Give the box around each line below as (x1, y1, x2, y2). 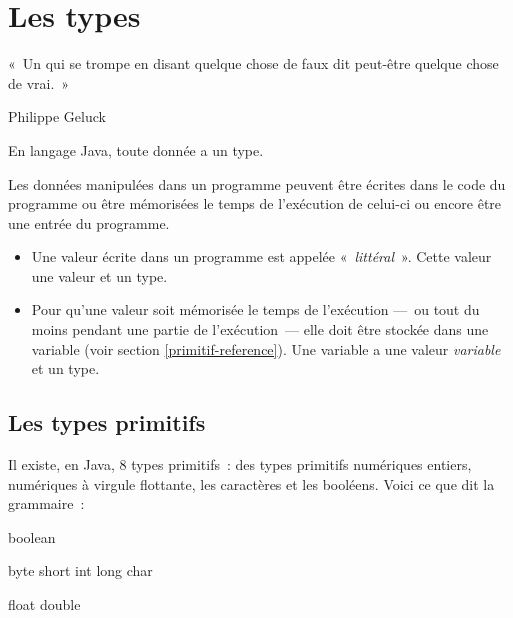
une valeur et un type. (31, 265, 168, 286)
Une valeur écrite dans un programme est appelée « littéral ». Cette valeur (31, 246, 492, 267)
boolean (8, 526, 56, 547)
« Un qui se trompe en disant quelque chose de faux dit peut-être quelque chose (8, 53, 499, 74)
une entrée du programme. (8, 212, 170, 233)
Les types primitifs (8, 407, 206, 438)
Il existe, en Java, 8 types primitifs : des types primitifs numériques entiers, (8, 454, 472, 475)
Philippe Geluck (8, 106, 106, 127)
